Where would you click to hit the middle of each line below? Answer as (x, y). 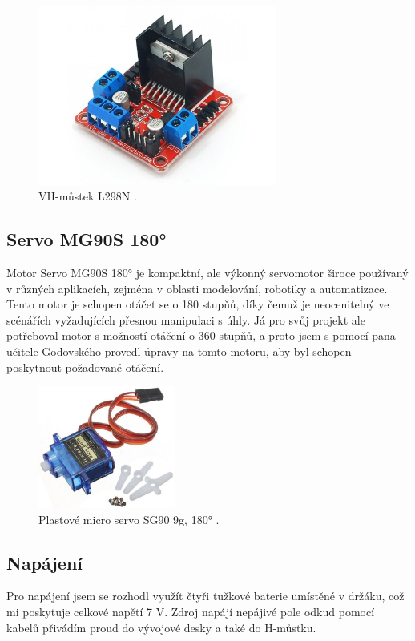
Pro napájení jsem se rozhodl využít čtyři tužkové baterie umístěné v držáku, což (205, 596)
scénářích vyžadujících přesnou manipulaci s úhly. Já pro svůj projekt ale (186, 319)
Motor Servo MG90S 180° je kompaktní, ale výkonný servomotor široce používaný (207, 272)
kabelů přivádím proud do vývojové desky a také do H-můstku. (161, 627)
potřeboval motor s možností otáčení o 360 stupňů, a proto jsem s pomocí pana (201, 335)
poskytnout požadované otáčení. (85, 367)
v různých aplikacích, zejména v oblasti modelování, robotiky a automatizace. (197, 288)
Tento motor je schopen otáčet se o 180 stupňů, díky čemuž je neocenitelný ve (198, 304)
